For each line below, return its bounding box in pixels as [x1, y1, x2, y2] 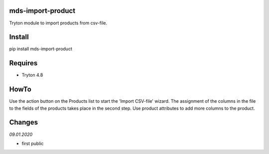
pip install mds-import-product [9, 46, 72, 52]
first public [21, 140, 44, 147]
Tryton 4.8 [21, 72, 43, 78]
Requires [9, 59, 38, 67]
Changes [9, 118, 38, 127]
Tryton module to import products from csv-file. [9, 20, 107, 26]
